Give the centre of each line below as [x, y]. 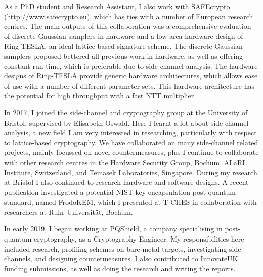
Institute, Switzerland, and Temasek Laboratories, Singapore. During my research [131, 172]
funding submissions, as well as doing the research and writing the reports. [120, 268]
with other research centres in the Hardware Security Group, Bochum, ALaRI [125, 162]
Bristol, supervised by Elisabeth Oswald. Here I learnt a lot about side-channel [126, 122]
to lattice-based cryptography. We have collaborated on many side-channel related [131, 142]
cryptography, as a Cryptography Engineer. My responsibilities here [139, 239]
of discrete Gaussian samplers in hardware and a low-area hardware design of [124, 36]
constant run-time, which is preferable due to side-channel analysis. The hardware [131, 66]
